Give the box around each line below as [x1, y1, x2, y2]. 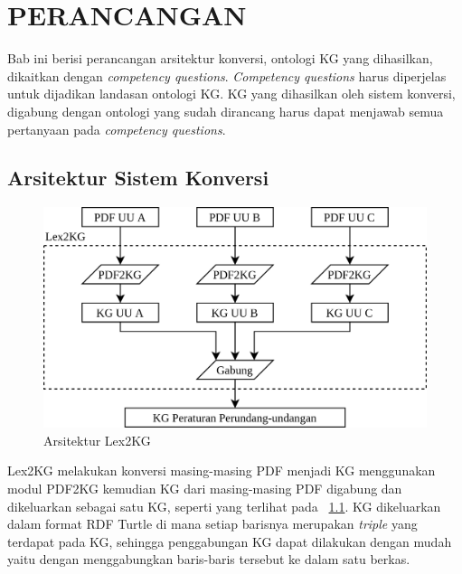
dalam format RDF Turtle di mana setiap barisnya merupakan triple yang [7, 514, 418, 533]
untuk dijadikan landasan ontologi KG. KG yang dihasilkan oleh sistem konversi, [7, 84, 456, 103]
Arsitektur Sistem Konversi [7, 164, 269, 192]
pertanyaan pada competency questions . [7, 119, 226, 138]
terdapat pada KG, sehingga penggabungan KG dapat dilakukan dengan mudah [7, 532, 452, 550]
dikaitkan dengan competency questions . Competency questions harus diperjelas [7, 66, 447, 85]
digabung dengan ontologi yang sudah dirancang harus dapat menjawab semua [7, 101, 444, 120]
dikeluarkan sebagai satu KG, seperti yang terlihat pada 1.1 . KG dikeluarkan [7, 496, 441, 515]
